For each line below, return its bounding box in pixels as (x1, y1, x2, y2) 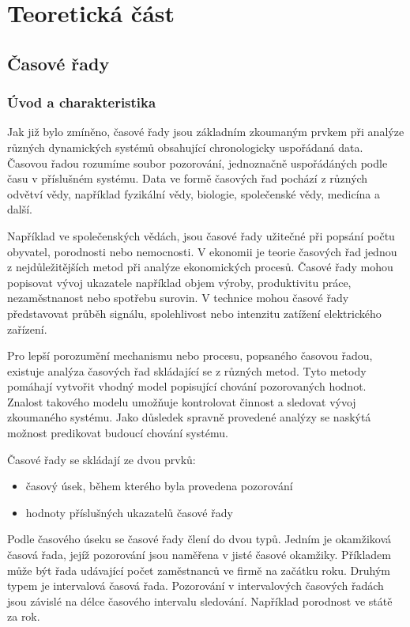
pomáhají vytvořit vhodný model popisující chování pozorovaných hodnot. (7, 378, 367, 395)
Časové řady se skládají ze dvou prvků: (7, 451, 196, 467)
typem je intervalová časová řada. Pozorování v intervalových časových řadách (7, 577, 384, 594)
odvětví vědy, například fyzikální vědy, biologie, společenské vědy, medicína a (7, 185, 380, 202)
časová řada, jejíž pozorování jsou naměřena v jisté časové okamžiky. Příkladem (7, 546, 391, 563)
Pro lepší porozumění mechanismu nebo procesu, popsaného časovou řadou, (7, 347, 373, 364)
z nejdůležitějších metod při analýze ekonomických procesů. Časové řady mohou (7, 259, 393, 275)
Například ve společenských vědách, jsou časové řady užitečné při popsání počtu (7, 227, 395, 244)
